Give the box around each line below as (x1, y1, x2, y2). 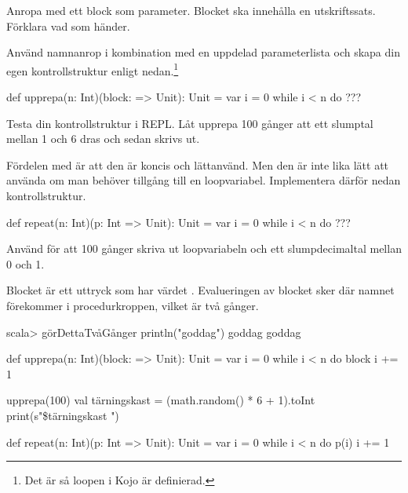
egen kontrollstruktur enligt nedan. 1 (6, 60, 179, 79)
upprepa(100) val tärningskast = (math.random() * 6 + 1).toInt (6, 392, 315, 408)
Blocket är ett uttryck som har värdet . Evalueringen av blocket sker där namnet (6, 282, 395, 298)
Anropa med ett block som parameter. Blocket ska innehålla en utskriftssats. (6, 2, 376, 18)
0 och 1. (6, 255, 45, 272)
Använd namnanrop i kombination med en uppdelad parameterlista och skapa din (6, 44, 400, 60)
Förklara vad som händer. (6, 17, 130, 34)
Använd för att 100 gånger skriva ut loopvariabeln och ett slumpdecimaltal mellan (6, 240, 402, 257)
